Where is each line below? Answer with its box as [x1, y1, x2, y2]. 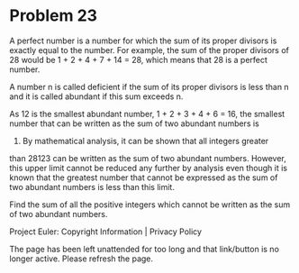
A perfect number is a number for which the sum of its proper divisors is [9, 35, 277, 46]
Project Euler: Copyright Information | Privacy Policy [9, 226, 203, 237]
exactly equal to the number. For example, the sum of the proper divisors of [9, 44, 290, 55]
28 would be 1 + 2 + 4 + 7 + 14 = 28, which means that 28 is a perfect [9, 54, 268, 65]
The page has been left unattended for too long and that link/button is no [9, 243, 279, 254]
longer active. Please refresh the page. [9, 253, 154, 264]
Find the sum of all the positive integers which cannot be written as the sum [9, 199, 291, 210]
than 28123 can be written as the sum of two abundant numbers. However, [9, 152, 286, 163]
